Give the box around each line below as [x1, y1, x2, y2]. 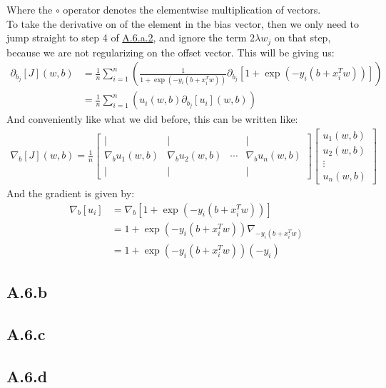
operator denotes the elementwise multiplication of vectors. [63, 2, 321, 16]
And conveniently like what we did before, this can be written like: [6, 111, 298, 126]
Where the [6, 2, 53, 16]
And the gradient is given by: [6, 186, 135, 201]
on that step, [274, 30, 331, 45]
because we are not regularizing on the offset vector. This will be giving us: [6, 44, 335, 59]
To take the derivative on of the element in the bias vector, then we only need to [6, 16, 359, 31]
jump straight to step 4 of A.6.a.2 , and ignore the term [6, 30, 247, 45]
